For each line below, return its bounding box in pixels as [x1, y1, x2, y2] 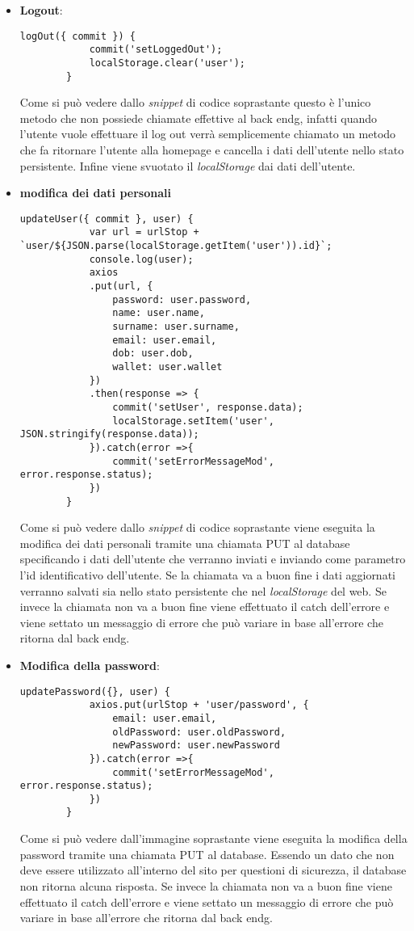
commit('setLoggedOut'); [89, 44, 223, 56]
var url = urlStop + [89, 226, 199, 238]
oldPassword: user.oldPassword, [112, 726, 286, 738]
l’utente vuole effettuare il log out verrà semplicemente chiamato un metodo [19, 125, 396, 142]
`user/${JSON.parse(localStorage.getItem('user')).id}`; [19, 240, 332, 252]
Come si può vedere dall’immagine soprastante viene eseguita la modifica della [19, 830, 408, 847]
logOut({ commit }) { [19, 30, 136, 42]
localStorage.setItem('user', [112, 415, 274, 427]
